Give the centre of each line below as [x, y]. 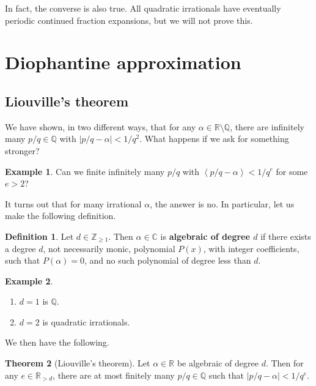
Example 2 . [29, 280]
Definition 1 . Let [39, 236]
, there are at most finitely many [114, 375]
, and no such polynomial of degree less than [168, 260]
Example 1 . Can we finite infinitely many [85, 171]
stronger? [22, 150]
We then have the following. [57, 342]
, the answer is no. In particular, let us [222, 203]
